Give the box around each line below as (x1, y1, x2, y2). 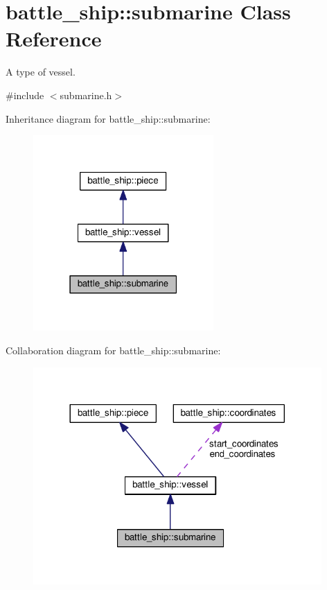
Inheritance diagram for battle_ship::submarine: (6, 111, 211, 125)
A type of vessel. (6, 64, 76, 79)
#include (6, 87, 44, 102)
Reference (6, 24, 102, 53)
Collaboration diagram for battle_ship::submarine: (6, 343, 221, 358)
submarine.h (60, 87, 112, 102)
